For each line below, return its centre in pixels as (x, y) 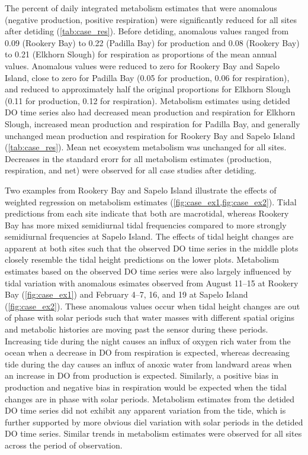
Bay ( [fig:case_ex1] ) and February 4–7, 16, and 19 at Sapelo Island (126, 294)
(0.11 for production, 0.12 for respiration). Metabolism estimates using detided (147, 100)
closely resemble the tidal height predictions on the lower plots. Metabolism (142, 259)
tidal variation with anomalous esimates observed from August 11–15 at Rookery (152, 283)
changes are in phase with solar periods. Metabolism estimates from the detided (150, 398)
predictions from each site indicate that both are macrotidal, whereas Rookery (147, 213)
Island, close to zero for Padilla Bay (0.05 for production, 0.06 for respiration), (147, 77)
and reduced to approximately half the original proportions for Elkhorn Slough (148, 89)
